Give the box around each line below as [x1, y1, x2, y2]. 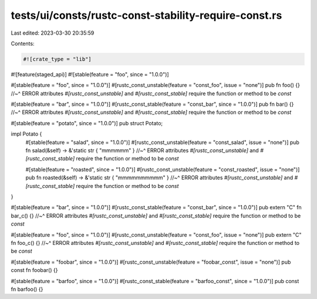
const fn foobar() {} [11, 267, 58, 274]
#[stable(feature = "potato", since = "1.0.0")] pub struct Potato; [11, 119, 163, 126]
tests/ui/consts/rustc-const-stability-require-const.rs [11, 9, 282, 22]
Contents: [11, 40, 35, 47]
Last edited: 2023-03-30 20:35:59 [11, 29, 95, 36]
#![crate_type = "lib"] [23, 56, 92, 62]
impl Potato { [11, 130, 42, 137]
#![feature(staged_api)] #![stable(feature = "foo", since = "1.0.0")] [11, 70, 170, 78]
